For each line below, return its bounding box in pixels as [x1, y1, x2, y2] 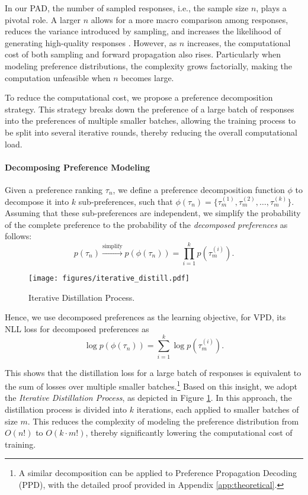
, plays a [256, 2, 287, 14]
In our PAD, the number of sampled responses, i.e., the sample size [5, 2, 249, 14]
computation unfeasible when [5, 71, 111, 83]
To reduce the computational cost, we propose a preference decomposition [5, 91, 273, 104]
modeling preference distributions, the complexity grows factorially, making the [5, 59, 293, 72]
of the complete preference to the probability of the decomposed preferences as [5, 218, 288, 230]
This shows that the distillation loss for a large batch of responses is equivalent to [5, 366, 301, 378]
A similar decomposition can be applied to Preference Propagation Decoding [18, 467, 297, 479]
